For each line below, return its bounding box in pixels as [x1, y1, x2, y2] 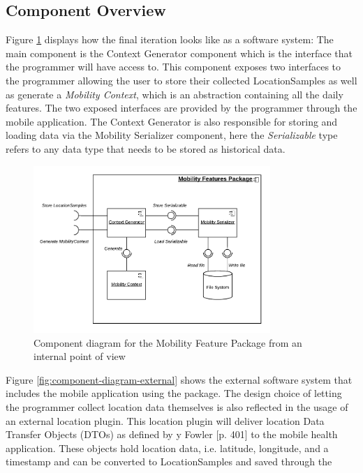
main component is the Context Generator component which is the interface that [6, 45, 353, 60]
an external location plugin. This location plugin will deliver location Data [6, 413, 325, 428]
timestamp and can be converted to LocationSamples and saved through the [6, 454, 332, 469]
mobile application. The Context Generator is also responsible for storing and [6, 114, 338, 128]
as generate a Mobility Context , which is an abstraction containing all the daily [6, 87, 343, 101]
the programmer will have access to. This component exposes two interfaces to [6, 59, 341, 74]
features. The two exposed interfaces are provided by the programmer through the [6, 100, 357, 115]
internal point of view [34, 349, 126, 363]
